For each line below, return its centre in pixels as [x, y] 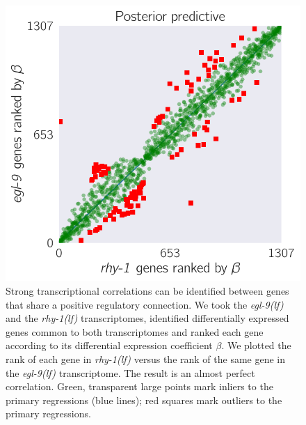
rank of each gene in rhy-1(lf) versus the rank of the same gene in [146, 358]
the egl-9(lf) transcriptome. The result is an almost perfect [130, 372]
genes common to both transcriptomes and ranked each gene [135, 331]
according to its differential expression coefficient [109, 345]
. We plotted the [256, 345]
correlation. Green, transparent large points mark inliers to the [139, 386]
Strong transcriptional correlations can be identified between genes [147, 290]
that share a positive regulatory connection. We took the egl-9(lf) [145, 304]
